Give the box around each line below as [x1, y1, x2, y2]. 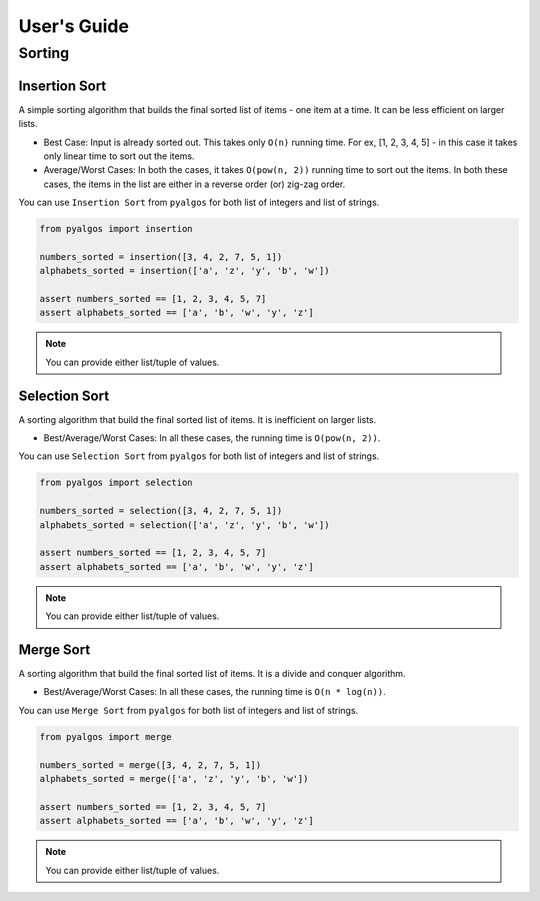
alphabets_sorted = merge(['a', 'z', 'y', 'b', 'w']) [39, 773, 309, 784]
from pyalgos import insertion [39, 223, 194, 235]
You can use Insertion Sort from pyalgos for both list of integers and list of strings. [18, 196, 380, 209]
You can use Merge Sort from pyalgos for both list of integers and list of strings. [18, 704, 359, 716]
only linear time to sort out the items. [43, 150, 195, 162]
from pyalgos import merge [39, 731, 172, 742]
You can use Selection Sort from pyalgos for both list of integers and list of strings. [18, 450, 380, 462]
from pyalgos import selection [39, 477, 194, 489]
